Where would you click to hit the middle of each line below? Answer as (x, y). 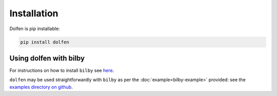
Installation (34, 13)
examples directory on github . (41, 87)
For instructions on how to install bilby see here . (62, 70)
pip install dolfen (45, 42)
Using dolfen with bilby (47, 58)
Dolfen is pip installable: (35, 29)
